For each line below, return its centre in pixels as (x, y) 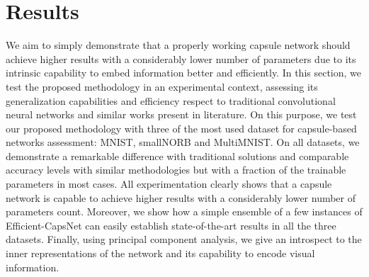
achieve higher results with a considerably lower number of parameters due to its (181, 58)
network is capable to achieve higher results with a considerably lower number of (181, 197)
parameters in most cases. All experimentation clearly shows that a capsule (169, 184)
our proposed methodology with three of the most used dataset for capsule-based (181, 128)
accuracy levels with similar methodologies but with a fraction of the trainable (176, 170)
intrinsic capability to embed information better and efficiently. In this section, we (184, 73)
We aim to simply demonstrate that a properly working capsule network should (178, 45)
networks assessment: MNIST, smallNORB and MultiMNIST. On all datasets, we (183, 142)
